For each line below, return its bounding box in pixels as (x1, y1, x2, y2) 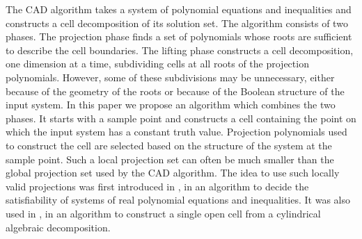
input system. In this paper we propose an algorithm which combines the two (6, 97, 336, 112)
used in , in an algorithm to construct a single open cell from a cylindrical (6, 206, 321, 220)
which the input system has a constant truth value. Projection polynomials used (6, 124, 347, 139)
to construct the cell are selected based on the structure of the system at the (6, 138, 332, 152)
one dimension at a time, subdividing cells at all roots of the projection (6, 56, 309, 71)
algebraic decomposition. (6, 220, 111, 234)
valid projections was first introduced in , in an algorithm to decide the (6, 179, 309, 193)
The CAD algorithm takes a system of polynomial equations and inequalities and (6, 2, 352, 16)
